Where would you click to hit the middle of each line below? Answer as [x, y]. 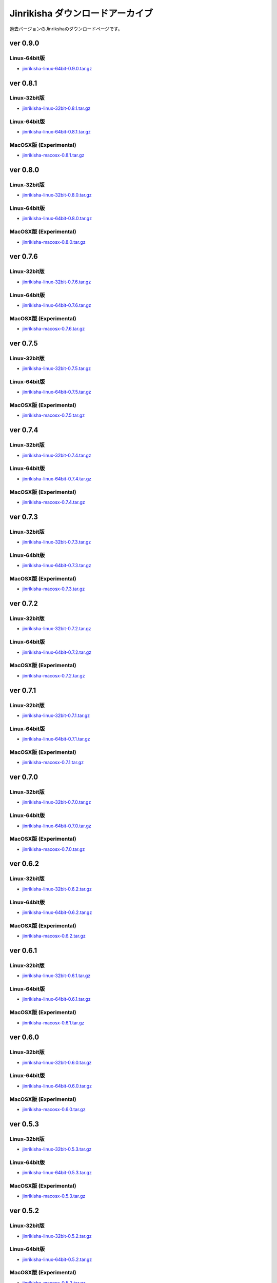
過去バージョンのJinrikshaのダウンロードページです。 [66, 29]
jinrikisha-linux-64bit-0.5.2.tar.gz [57, 1259]
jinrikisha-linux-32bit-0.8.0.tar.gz [57, 195]
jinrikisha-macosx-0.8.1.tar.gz [53, 155]
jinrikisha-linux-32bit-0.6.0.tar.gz [57, 1062]
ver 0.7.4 [24, 430]
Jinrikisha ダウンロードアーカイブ [81, 13]
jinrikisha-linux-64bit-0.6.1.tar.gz [56, 999]
